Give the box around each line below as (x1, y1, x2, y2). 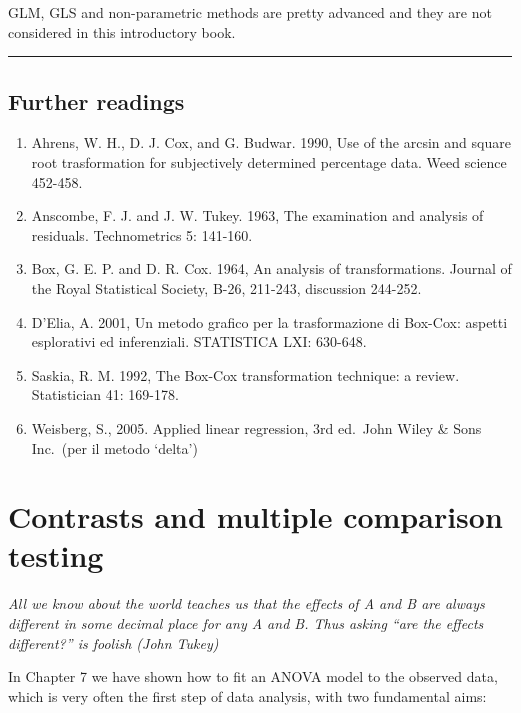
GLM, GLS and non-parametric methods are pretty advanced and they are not (8, 2, 492, 22)
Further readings (8, 85, 185, 116)
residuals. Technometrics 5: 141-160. (31, 224, 253, 245)
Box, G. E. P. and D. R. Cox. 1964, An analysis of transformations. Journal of (31, 258, 512, 279)
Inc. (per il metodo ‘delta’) (31, 437, 198, 458)
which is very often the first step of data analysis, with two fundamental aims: (8, 685, 487, 706)
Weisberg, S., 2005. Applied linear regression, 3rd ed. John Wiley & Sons (31, 417, 482, 438)
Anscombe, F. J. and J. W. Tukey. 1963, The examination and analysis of (31, 205, 484, 226)
